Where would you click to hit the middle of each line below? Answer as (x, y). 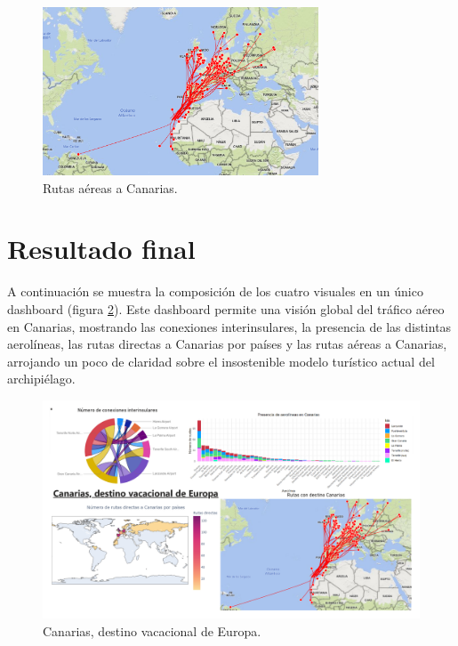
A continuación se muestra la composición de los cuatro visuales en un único (215, 291)
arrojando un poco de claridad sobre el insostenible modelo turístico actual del (221, 361)
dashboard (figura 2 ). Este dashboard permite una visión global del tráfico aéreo (226, 309)
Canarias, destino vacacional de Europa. (152, 630)
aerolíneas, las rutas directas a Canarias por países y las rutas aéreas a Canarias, (227, 344)
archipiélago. (41, 379)
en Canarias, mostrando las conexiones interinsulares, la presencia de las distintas (229, 326)
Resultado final (101, 249)
